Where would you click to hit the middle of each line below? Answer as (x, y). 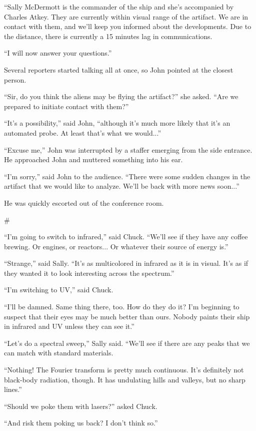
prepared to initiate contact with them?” (66, 106)
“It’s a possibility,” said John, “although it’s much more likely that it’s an (117, 123)
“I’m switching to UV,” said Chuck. (59, 290)
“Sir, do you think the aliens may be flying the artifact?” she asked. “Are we (121, 96)
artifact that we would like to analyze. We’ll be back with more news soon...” (122, 186)
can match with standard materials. (59, 353)
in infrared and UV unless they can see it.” (69, 326)
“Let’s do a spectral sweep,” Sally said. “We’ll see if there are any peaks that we (127, 343)
